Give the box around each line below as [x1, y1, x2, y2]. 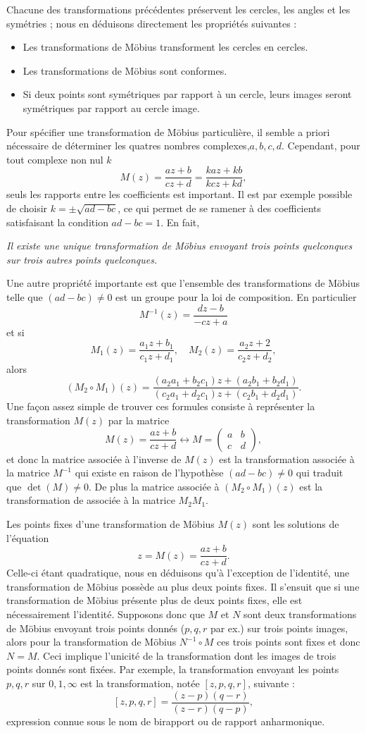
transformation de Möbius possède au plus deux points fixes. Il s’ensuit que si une [6, 579, 360, 593]
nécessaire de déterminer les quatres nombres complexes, [6, 138, 250, 153]
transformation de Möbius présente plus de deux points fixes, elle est [6, 593, 303, 608]
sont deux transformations [244, 606, 357, 621]
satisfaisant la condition [6, 214, 108, 229]
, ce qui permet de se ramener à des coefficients [118, 201, 322, 215]
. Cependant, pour [282, 138, 360, 153]
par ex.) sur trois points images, [210, 620, 348, 635]
